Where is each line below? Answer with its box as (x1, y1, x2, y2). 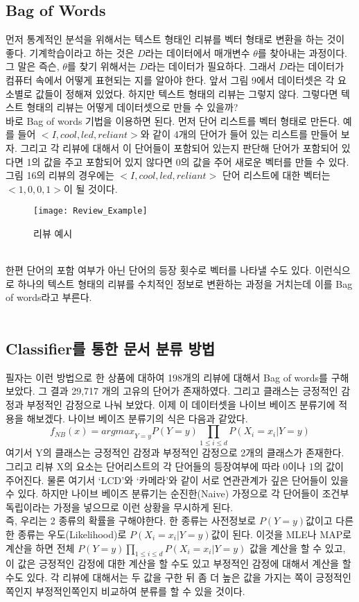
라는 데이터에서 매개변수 (145, 45, 250, 60)
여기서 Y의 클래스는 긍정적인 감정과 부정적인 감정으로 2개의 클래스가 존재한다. (6, 445, 344, 460)
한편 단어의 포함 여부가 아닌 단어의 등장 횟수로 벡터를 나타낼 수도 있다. (6, 263, 312, 277)
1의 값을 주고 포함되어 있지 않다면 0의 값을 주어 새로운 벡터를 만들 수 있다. (26, 154, 349, 169)
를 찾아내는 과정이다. (257, 45, 347, 60)
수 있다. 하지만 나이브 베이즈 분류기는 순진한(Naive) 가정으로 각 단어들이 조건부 (6, 486, 349, 501)
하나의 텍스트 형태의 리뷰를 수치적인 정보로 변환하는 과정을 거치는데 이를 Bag (17, 276, 353, 291)
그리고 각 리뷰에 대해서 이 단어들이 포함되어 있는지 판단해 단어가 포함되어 (20, 140, 339, 155)
